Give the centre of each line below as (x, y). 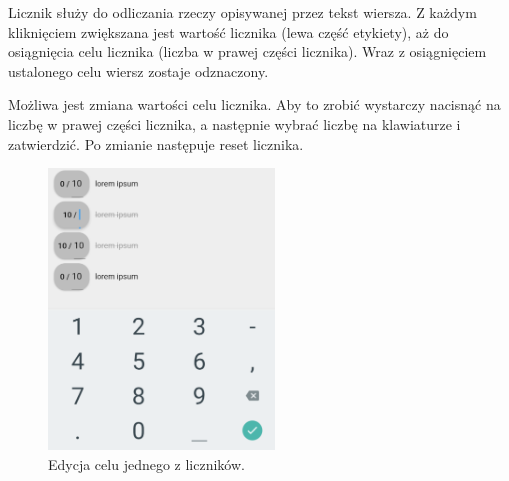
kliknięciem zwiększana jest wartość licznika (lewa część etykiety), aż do (228, 31)
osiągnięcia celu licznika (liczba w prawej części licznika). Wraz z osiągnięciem (247, 51)
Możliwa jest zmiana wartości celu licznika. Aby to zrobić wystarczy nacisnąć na (254, 104)
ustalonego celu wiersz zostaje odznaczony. (138, 70)
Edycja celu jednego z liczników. (146, 464)
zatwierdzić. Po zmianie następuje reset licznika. (156, 143)
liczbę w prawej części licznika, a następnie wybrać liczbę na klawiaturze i (234, 123)
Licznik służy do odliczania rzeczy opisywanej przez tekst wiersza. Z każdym (242, 12)
